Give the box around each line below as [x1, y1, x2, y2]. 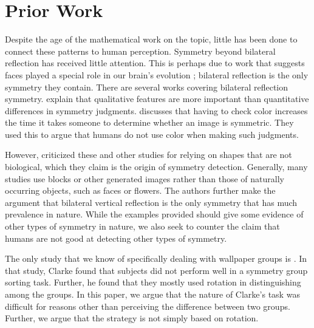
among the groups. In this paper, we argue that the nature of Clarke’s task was [5, 288, 300, 300]
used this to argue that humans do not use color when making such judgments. [5, 128, 299, 140]
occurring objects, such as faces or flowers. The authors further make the [5, 184, 276, 197]
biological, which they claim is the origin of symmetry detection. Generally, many [5, 160, 308, 173]
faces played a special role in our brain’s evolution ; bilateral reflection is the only [5, 68, 309, 81]
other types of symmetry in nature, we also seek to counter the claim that [5, 220, 280, 233]
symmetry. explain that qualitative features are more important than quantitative [5, 92, 309, 105]
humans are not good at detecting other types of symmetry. [5, 231, 227, 244]
